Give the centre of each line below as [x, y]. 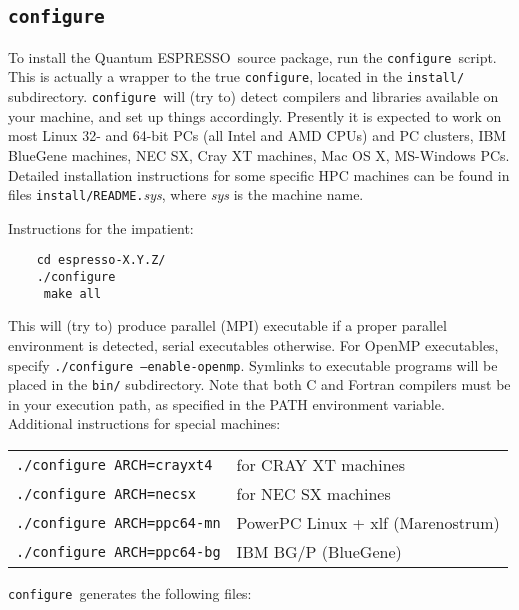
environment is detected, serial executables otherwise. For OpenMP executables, [253, 344]
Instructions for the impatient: [101, 227]
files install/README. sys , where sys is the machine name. [186, 194]
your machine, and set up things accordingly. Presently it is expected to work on [255, 115]
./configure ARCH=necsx [106, 493]
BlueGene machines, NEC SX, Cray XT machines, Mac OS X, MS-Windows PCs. [259, 154]
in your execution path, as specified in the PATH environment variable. [226, 403]
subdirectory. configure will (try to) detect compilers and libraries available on [253, 96]
